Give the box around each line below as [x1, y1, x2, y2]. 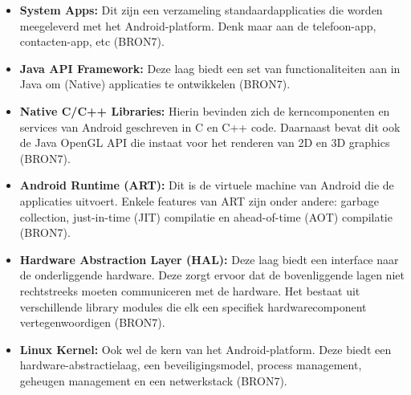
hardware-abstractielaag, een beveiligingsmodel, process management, [19, 356, 362, 373]
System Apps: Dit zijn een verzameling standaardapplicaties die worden [19, 2, 383, 18]
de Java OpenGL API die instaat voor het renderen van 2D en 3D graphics [19, 134, 390, 151]
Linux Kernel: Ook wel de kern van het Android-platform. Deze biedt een [19, 340, 392, 357]
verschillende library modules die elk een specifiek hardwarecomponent [19, 298, 367, 315]
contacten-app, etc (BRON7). [19, 33, 165, 50]
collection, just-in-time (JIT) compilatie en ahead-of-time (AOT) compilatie [19, 208, 393, 225]
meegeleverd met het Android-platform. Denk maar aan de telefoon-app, [19, 17, 376, 34]
